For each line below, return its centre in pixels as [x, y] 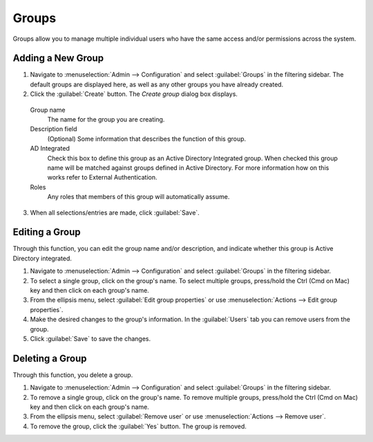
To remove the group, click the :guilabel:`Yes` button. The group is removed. [138, 426]
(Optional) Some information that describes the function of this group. [147, 139]
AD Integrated [50, 148]
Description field [54, 129]
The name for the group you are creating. [106, 119]
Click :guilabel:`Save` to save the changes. [90, 338]
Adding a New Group [58, 58]
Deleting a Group [50, 358]
